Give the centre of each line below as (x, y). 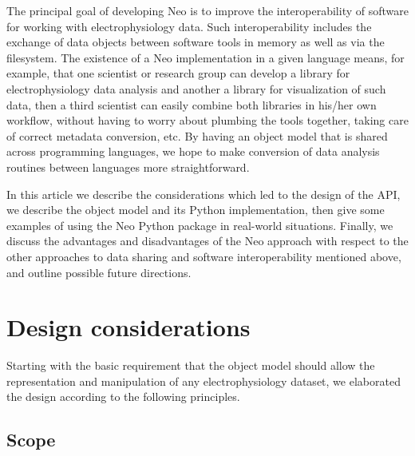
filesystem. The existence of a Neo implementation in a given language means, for (206, 57)
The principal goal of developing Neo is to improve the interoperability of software (207, 10)
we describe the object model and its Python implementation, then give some (196, 210)
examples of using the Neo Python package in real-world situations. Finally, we (200, 225)
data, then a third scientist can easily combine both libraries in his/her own (192, 104)
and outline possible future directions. (99, 272)
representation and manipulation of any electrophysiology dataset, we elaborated (204, 381)
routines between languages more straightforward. (128, 167)
